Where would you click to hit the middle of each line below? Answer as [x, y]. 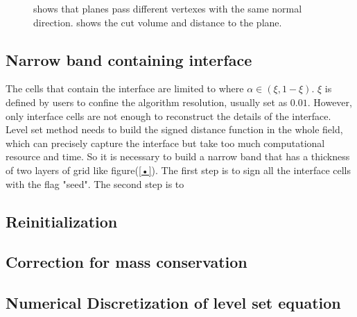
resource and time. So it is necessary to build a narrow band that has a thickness [178, 156]
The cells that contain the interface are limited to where [125, 88]
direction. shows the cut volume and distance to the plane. [158, 22]
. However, [330, 102]
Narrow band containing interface [129, 59]
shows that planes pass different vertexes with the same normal [168, 8]
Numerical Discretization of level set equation [173, 303]
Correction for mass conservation [127, 262]
